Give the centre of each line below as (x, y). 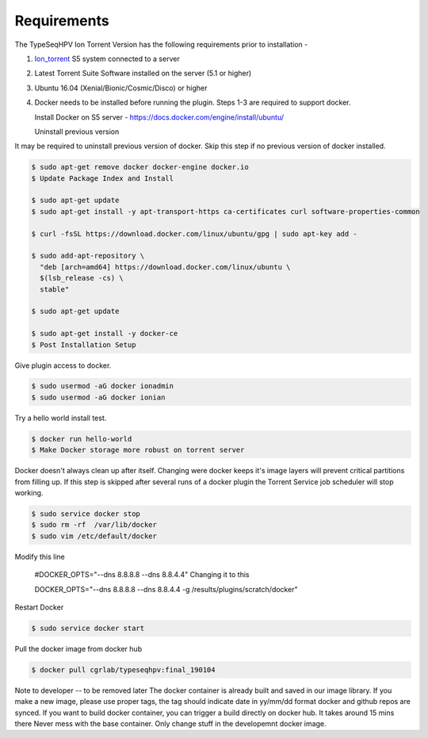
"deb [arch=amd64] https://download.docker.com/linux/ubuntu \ (165, 267)
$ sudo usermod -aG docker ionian (98, 397)
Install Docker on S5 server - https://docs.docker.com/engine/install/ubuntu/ (159, 117)
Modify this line (40, 556)
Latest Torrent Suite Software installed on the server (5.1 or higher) (143, 73)
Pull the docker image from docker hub (78, 648)
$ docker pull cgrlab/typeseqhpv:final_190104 (123, 669)
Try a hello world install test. (61, 418)
